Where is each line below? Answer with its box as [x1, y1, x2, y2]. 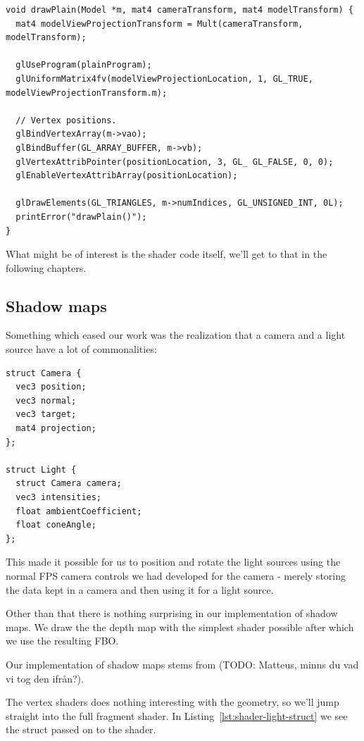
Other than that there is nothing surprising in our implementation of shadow [6, 606, 338, 621]
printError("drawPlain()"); [15, 211, 147, 222]
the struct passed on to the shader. [6, 722, 156, 737]
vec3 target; [15, 409, 77, 420]
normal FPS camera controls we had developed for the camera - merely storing [6, 568, 346, 583]
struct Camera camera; [15, 478, 122, 489]
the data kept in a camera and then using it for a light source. [6, 582, 274, 597]
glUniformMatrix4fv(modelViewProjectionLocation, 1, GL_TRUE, [15, 73, 313, 84]
